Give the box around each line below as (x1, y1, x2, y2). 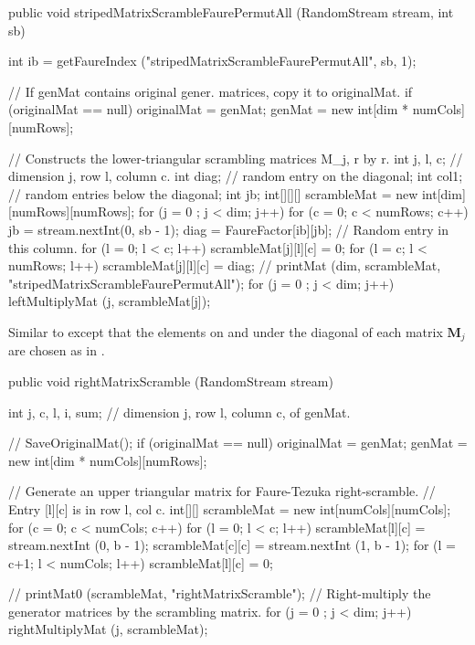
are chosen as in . (8, 341, 105, 360)
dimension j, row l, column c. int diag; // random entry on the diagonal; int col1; (8, 166, 463, 185)
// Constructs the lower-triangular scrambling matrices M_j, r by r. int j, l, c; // (8, 148, 463, 167)
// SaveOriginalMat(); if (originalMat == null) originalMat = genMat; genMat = (8, 433, 468, 452)
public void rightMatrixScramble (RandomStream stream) (8, 371, 333, 390)
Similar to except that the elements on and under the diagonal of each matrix (8, 322, 443, 341)
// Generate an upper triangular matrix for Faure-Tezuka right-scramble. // (8, 481, 436, 501)
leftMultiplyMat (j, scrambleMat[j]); (8, 291, 211, 311)
